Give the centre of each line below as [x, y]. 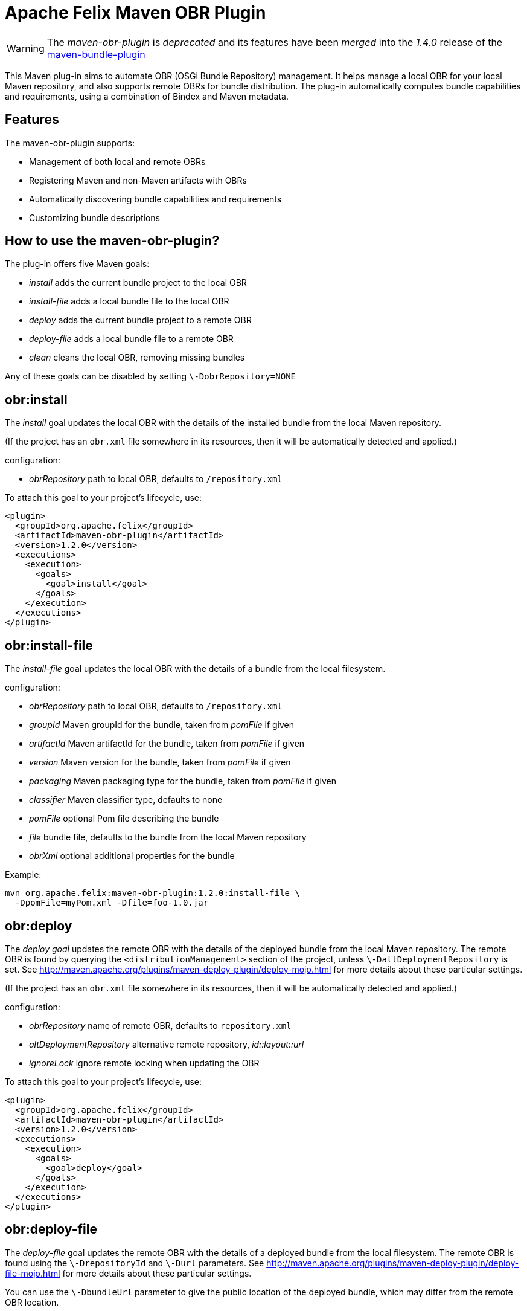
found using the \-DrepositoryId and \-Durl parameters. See [135, 1263]
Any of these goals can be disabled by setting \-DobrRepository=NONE [150, 376]
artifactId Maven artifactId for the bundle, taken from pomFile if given [167, 744]
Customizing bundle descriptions [95, 217]
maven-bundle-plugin [96, 54]
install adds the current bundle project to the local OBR [138, 283]
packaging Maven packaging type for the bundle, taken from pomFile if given [183, 781]
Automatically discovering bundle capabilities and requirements [155, 199]
